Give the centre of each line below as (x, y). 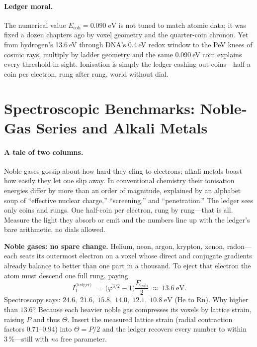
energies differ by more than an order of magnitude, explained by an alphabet (123, 190)
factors (14, 329)
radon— (239, 246)
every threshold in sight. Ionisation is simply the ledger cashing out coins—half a (127, 64)
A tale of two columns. (44, 152)
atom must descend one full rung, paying (66, 275)
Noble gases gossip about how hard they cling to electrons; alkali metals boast (123, 171)
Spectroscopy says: (32, 299)
